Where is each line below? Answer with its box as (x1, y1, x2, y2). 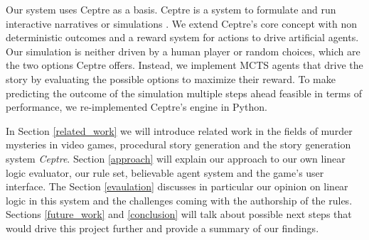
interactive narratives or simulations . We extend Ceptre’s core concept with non (6, 16, 358, 31)
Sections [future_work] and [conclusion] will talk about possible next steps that (6, 207, 352, 222)
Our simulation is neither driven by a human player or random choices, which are (6, 43, 360, 58)
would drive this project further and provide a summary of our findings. (6, 220, 319, 235)
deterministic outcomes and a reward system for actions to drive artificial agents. (6, 30, 359, 45)
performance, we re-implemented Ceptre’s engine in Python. (6, 99, 267, 114)
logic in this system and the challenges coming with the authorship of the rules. (6, 192, 353, 207)
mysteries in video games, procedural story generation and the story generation (6, 137, 351, 152)
